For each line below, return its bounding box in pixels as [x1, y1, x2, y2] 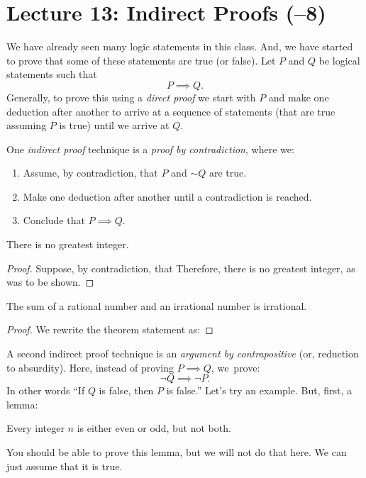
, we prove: [211, 360, 260, 374]
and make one [268, 89, 329, 104]
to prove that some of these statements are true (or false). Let [6, 52, 276, 67]
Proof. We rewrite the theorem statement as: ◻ [6, 322, 213, 337]
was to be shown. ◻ [6, 274, 94, 289]
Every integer [6, 421, 65, 435]
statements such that [6, 67, 97, 82]
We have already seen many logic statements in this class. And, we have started [6, 39, 353, 54]
